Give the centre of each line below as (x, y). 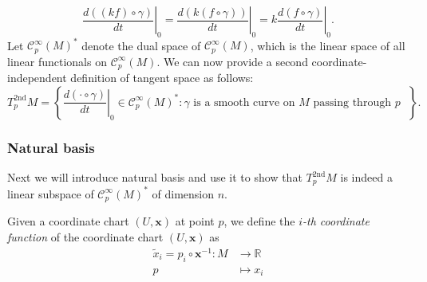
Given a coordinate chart (68, 221)
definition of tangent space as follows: (162, 78)
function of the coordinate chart (85, 237)
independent (37, 78)
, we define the (259, 221)
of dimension (183, 193)
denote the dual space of (141, 45)
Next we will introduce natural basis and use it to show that (155, 177)
